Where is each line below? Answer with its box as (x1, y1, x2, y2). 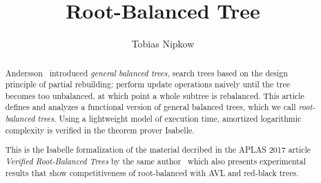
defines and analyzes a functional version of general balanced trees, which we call (5, 101, 296, 113)
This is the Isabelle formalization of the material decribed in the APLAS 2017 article (5, 144, 311, 155)
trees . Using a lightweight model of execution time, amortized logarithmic (37, 113, 302, 125)
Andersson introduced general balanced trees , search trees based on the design (5, 67, 288, 78)
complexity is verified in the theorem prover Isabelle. (5, 124, 195, 136)
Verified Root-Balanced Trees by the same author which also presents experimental (5, 155, 307, 166)
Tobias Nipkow (131, 36, 195, 51)
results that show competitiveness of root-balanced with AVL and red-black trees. (5, 166, 299, 178)
